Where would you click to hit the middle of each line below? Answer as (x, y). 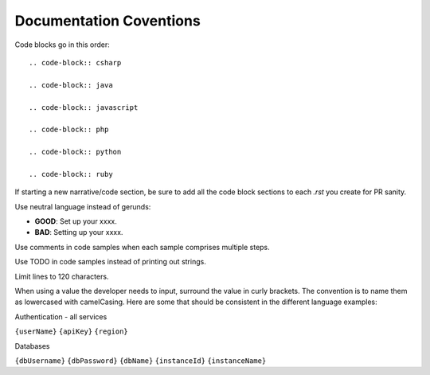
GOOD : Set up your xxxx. (76, 221)
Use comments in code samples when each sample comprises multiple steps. (142, 247)
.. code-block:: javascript (84, 107)
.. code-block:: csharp (75, 62)
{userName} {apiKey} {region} (72, 332)
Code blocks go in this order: (63, 45)
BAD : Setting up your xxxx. (79, 232)
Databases (32, 346)
